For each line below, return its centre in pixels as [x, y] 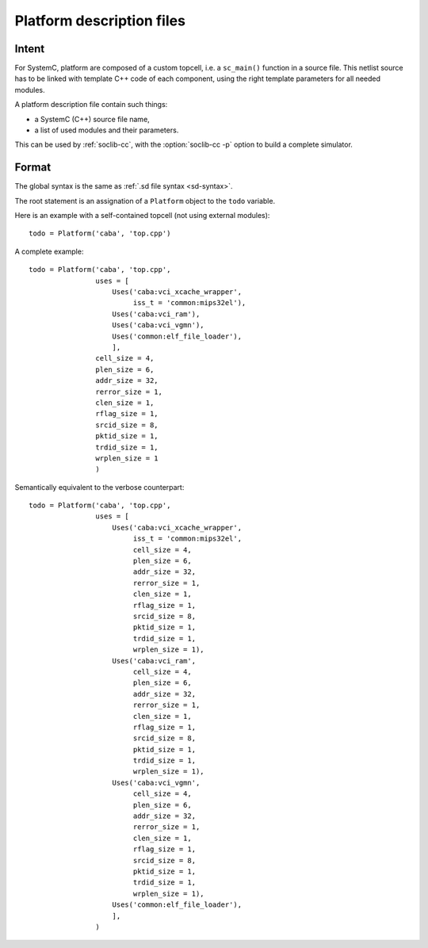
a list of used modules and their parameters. [107, 130]
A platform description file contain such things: [91, 105]
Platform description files [100, 21]
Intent [30, 49]
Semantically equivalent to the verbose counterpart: [99, 487]
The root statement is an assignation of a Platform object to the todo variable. [145, 201]
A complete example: [49, 251]
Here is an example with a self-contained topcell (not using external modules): [142, 216]
